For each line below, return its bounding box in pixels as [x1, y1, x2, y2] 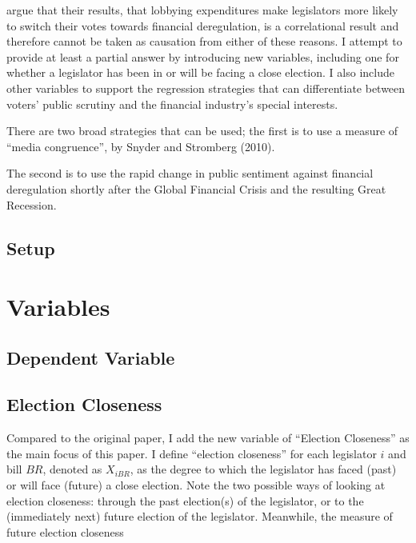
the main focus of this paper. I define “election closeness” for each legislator [6, 445, 377, 461]
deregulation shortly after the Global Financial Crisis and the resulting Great [6, 180, 386, 197]
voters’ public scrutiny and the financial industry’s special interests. [6, 95, 338, 112]
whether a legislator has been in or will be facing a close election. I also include [6, 64, 394, 81]
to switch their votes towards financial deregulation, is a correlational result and [6, 17, 399, 34]
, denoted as [42, 461, 102, 477]
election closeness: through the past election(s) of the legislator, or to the [6, 492, 364, 509]
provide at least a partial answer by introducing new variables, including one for [6, 48, 399, 65]
